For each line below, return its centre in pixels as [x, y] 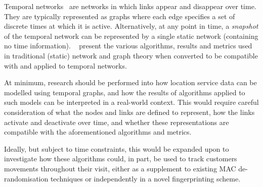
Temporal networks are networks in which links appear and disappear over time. [130, 6]
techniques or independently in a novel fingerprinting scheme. [145, 178]
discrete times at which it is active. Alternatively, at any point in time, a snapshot [131, 26]
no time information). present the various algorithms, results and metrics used [128, 46]
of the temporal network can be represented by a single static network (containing [131, 36]
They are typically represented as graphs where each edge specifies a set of [120, 16]
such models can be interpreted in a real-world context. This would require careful [131, 102]
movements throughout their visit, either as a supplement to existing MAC [120, 168]
